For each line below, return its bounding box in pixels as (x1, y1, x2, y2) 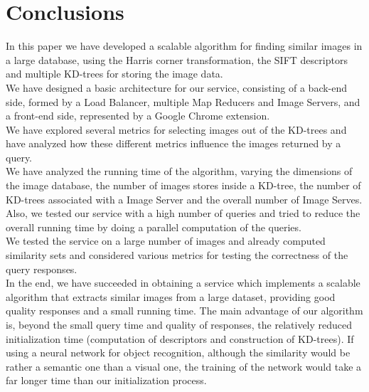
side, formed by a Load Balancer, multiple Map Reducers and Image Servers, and (6, 94, 360, 109)
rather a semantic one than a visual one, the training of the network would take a (6, 359, 362, 374)
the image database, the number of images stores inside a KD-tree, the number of (6, 178, 361, 193)
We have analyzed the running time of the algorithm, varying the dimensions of (6, 164, 353, 179)
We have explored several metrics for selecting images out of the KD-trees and (6, 122, 347, 137)
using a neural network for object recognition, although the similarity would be (6, 345, 351, 360)
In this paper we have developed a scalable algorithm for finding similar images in (6, 38, 363, 53)
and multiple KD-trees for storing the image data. (6, 66, 223, 81)
